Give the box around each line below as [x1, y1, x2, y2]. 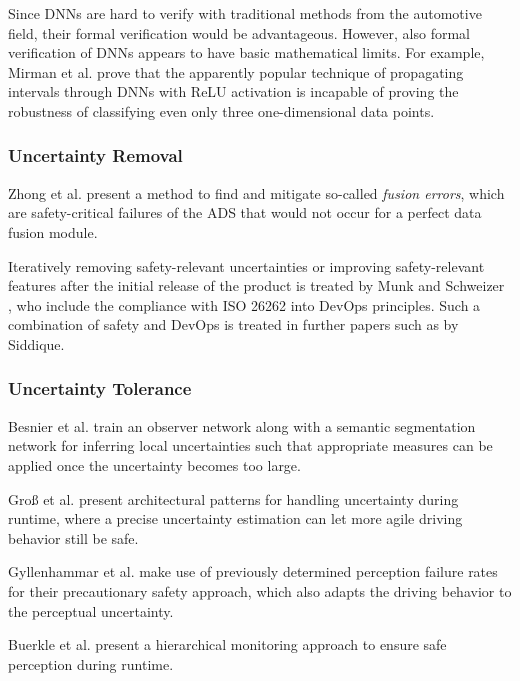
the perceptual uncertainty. [8, 600, 174, 621]
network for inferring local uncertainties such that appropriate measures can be [8, 435, 493, 456]
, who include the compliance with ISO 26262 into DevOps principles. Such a [8, 294, 481, 315]
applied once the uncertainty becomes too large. [8, 454, 301, 475]
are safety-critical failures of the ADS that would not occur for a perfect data [8, 202, 482, 223]
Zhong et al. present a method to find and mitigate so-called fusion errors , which [8, 182, 505, 203]
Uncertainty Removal [8, 143, 183, 168]
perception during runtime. [8, 653, 174, 674]
